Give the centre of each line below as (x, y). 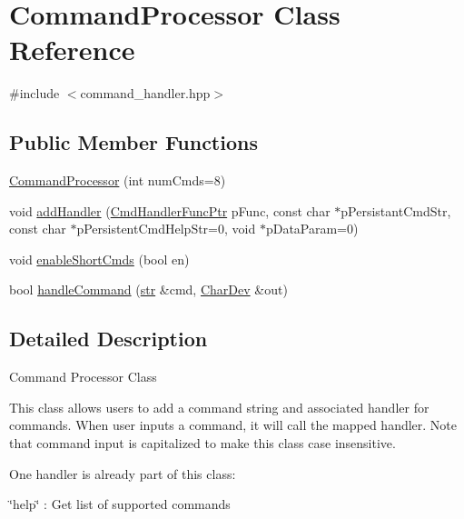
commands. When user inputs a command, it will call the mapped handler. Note (233, 425)
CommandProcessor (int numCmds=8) (118, 180)
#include (35, 93)
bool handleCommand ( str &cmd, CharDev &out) (148, 289)
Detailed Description (109, 339)
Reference (72, 50)
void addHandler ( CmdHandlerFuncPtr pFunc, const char (170, 210)
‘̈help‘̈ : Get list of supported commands (120, 504)
